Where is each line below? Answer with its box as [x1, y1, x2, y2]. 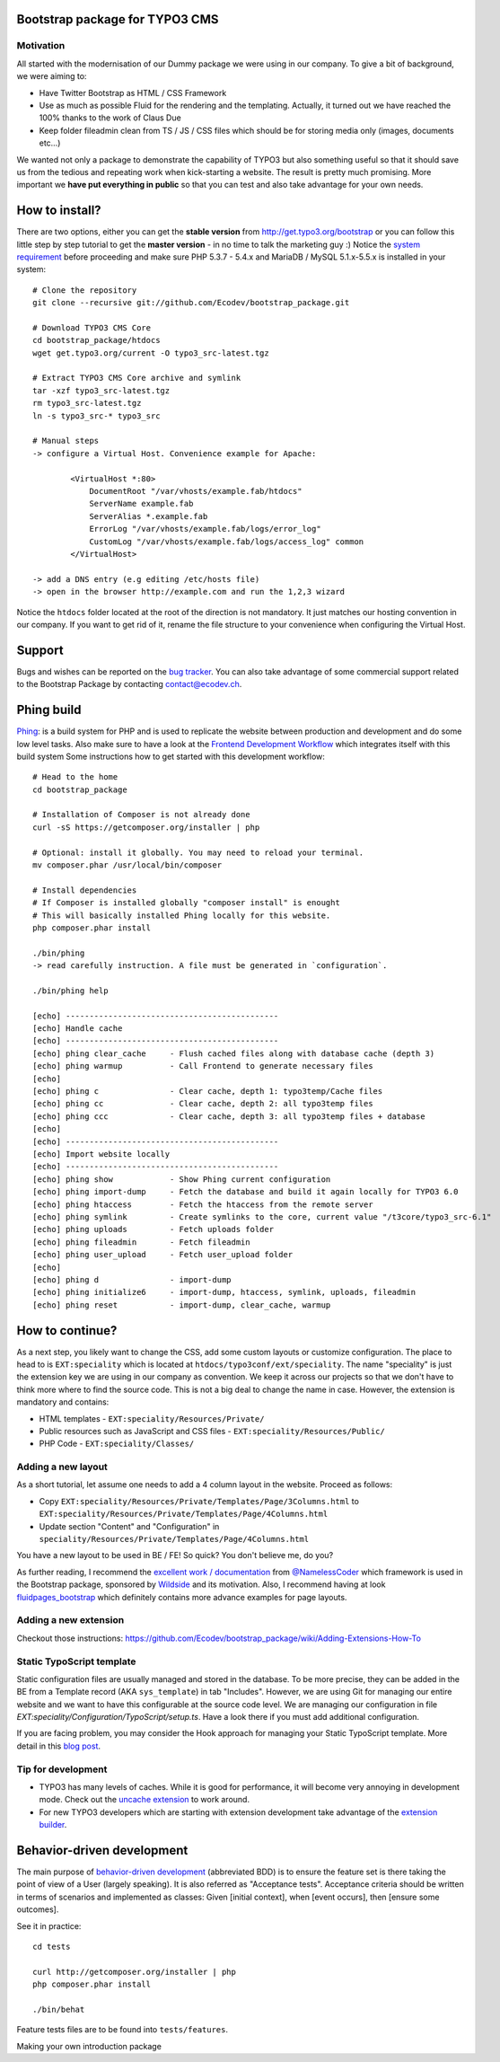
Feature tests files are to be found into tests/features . [16, 2024, 229, 2035]
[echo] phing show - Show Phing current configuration [32, 1174, 331, 1185]
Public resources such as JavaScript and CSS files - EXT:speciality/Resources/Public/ [39, 1425, 385, 1436]
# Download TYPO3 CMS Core [32, 322, 152, 332]
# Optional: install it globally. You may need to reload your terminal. [32, 847, 364, 858]
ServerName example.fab [89, 498, 194, 509]
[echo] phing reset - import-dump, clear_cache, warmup [32, 1300, 331, 1310]
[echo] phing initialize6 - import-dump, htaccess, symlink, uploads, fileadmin [32, 1287, 417, 1298]
